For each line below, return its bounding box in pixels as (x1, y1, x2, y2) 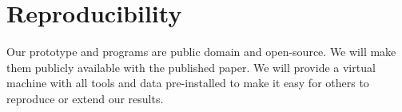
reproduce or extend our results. (6, 90, 164, 106)
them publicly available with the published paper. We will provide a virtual (6, 58, 376, 75)
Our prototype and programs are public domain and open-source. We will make (6, 43, 396, 60)
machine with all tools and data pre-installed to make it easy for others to (6, 74, 369, 91)
